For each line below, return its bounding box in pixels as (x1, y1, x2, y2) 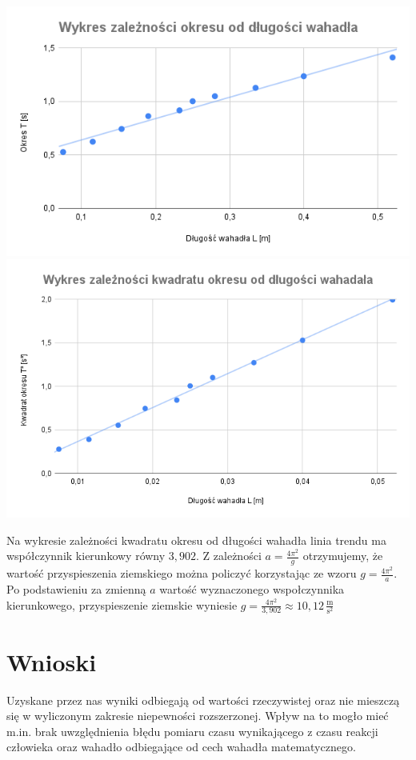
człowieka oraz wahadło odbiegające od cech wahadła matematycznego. (6, 738, 356, 755)
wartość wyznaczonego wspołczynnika (159, 581, 345, 598)
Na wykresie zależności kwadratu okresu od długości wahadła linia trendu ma (6, 531, 386, 548)
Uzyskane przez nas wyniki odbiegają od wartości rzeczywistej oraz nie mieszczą (6, 691, 400, 708)
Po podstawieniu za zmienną (6, 581, 146, 598)
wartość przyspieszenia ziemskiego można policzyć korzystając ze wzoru (6, 565, 357, 582)
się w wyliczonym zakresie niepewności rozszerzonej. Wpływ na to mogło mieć (6, 707, 389, 724)
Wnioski (6, 645, 97, 678)
